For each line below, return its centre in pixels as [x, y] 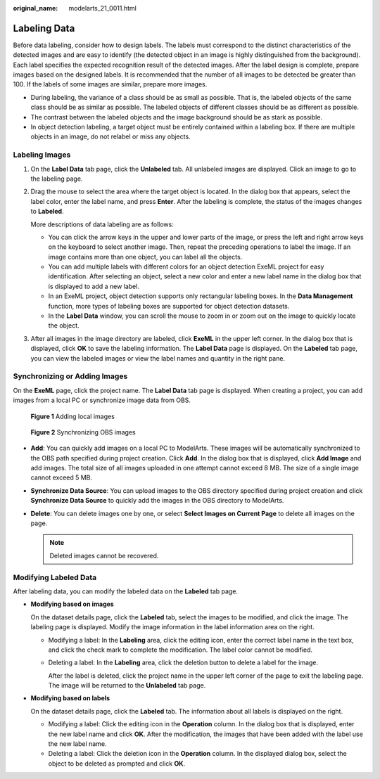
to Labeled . [47, 212]
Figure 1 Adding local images [73, 416]
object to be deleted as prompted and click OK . [117, 764]
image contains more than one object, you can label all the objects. [145, 257]
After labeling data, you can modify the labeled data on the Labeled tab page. [126, 591]
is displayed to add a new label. [94, 286]
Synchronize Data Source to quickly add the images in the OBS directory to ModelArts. [157, 501]
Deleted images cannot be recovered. [104, 555]
